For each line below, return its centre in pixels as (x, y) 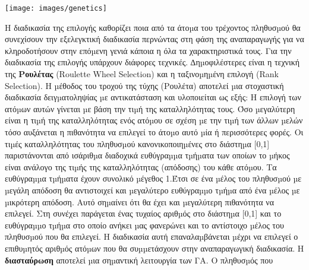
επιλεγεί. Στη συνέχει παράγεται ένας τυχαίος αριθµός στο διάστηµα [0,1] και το (143, 213)
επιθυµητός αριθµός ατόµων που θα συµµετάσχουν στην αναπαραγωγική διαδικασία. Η (154, 248)
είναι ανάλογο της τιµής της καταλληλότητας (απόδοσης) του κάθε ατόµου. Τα (141, 166)
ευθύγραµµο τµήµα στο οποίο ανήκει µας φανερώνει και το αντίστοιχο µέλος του (144, 225)
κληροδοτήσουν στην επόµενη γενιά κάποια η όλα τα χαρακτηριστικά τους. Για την (148, 50)
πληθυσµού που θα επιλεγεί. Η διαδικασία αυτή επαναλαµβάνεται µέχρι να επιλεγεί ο (152, 236)
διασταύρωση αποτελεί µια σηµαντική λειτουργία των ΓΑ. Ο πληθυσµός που (139, 260)
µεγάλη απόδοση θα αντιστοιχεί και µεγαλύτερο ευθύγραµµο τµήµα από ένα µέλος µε (152, 190)
